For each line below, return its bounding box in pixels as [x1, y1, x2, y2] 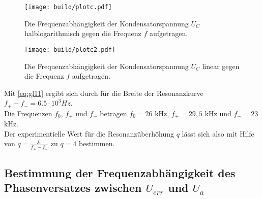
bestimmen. [78, 138, 115, 149]
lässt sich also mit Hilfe [182, 128, 254, 139]
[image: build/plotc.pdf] [24, 4, 112, 11]
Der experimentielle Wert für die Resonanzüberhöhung [4, 128, 174, 139]
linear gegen [202, 60, 240, 71]
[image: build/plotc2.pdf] [24, 46, 115, 53]
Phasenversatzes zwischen [4, 180, 142, 195]
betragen [100, 108, 127, 118]
